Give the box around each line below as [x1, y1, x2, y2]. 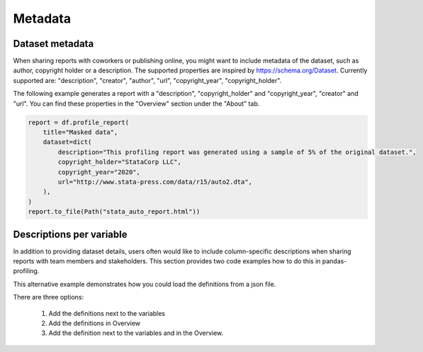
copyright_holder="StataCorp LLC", [57, 158, 182, 166]
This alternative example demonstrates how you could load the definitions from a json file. [13, 280, 276, 288]
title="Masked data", [43, 128, 118, 136]
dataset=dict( [43, 138, 92, 146]
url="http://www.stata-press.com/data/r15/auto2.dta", [57, 177, 253, 186]
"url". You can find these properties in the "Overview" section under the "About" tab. [13, 99, 260, 108]
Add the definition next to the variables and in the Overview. [48, 329, 224, 337]
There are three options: [13, 293, 84, 302]
